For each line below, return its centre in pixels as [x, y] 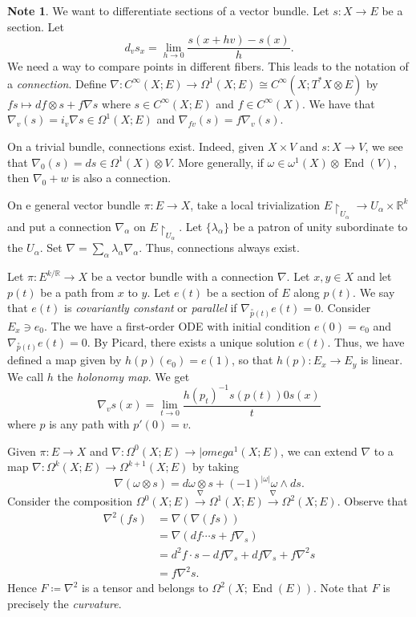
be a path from [77, 292]
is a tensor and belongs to [145, 588]
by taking [216, 467]
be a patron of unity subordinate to [320, 226]
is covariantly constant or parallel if [151, 308]
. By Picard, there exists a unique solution [191, 341]
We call [26, 376]
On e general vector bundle [74, 204]
